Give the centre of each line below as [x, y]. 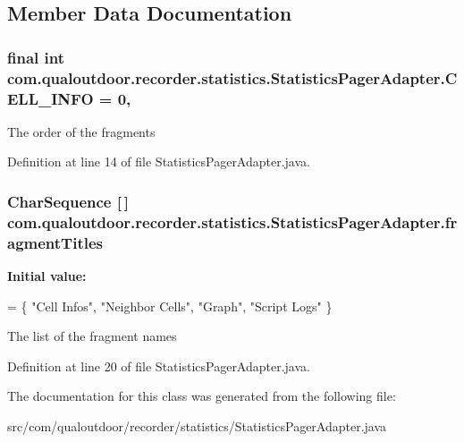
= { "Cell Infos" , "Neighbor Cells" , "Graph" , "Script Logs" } [170, 306]
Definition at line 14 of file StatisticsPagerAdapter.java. [159, 161]
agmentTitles [55, 242]
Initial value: [47, 276]
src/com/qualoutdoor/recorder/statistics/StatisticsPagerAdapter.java [197, 426]
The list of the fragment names [92, 336]
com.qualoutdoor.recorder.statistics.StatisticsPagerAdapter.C [232, 77]
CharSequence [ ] [68, 201]
